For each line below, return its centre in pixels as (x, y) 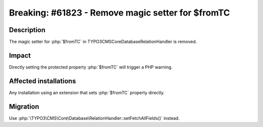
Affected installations (43, 81)
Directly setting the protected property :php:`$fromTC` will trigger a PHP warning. (91, 67)
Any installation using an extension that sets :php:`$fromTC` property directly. (87, 92)
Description (27, 30)
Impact (20, 55)
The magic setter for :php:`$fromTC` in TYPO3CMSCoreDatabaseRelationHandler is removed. (103, 42)
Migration (24, 106)
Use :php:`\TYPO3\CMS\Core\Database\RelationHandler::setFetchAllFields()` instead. (94, 118)
